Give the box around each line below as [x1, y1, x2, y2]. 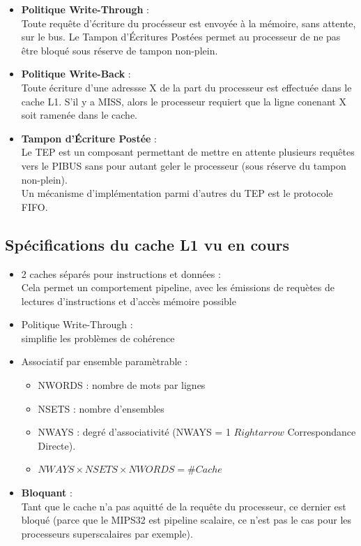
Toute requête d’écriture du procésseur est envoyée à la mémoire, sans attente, [21, 15, 356, 30]
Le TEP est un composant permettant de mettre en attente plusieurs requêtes [21, 145, 355, 159]
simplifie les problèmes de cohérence [21, 330, 175, 345]
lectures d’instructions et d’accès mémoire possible [21, 293, 236, 308]
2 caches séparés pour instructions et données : [21, 266, 221, 281]
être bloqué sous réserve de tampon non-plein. [21, 43, 218, 57]
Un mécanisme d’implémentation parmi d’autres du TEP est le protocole [21, 186, 333, 200]
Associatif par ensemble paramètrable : [21, 354, 188, 369]
